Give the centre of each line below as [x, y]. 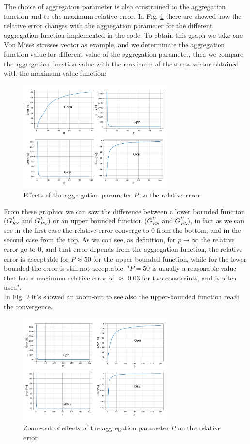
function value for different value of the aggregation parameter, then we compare [124, 54]
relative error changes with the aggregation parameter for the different [108, 25]
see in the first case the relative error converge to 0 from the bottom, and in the [123, 230]
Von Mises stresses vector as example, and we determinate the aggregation [115, 44]
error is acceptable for [36, 258]
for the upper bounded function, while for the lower [170, 258]
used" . [13, 287]
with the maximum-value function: [55, 73]
